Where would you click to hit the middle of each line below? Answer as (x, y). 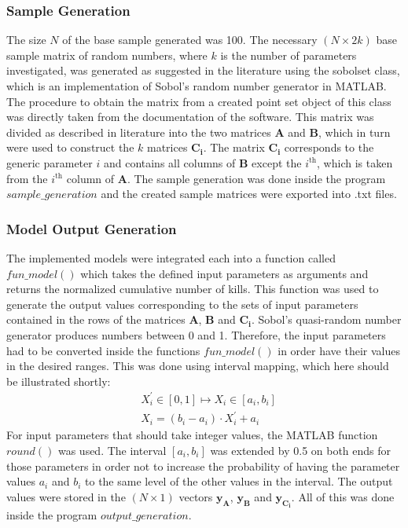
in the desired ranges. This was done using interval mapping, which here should (198, 366)
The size (26, 40)
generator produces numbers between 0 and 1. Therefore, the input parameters (196, 334)
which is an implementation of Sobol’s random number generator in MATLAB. (197, 86)
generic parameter (50, 162)
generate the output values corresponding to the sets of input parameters (182, 304)
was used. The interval (112, 450)
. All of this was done (343, 496)
